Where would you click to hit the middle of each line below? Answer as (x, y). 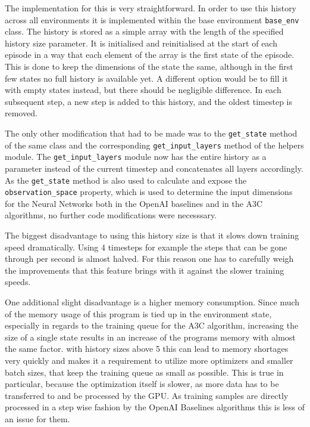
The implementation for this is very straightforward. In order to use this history (151, 8)
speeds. (18, 282)
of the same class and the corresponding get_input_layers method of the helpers (154, 145)
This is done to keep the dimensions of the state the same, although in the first (149, 66)
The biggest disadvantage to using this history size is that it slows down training (152, 235)
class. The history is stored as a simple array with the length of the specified (144, 31)
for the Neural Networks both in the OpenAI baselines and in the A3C (134, 203)
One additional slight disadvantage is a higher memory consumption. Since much (152, 302)
